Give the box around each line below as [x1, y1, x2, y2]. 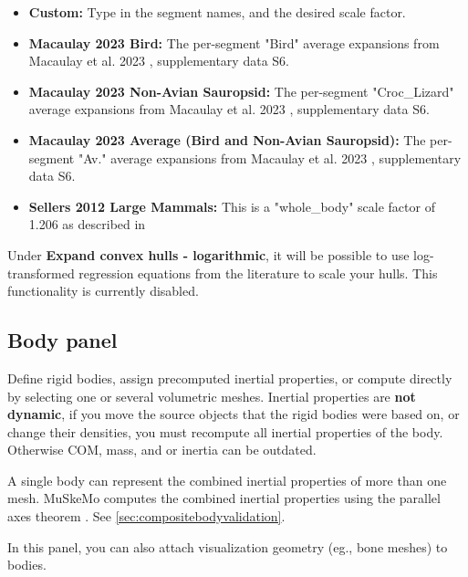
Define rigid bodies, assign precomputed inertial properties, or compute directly [7, 368, 452, 387]
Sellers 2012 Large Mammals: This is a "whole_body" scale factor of [28, 196, 435, 215]
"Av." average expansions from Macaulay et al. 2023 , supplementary [78, 148, 462, 167]
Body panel [7, 326, 118, 354]
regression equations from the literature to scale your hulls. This [78, 263, 438, 282]
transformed [7, 263, 75, 282]
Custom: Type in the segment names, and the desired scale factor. [28, 3, 406, 21]
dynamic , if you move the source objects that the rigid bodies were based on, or [7, 404, 460, 424]
